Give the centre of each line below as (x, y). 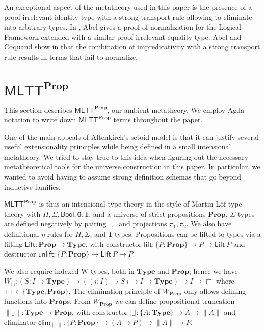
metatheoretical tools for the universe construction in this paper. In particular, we (132, 167)
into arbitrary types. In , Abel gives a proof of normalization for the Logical (123, 27)
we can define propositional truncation (175, 301)
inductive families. (32, 186)
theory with (22, 213)
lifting (14, 244)
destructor (20, 254)
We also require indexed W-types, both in (69, 271)
